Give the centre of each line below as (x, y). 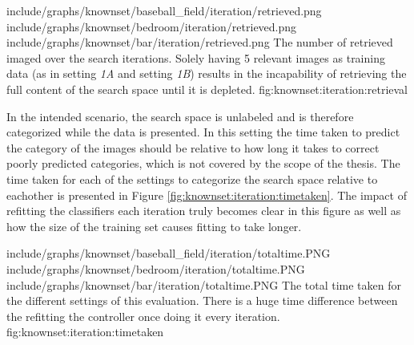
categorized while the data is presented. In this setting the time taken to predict (203, 132)
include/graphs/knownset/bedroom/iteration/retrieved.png (152, 26)
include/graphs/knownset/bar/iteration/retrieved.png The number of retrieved (200, 42)
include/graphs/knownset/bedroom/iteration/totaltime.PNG (156, 268)
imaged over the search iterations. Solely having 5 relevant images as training (196, 57)
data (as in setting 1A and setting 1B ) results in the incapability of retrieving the (207, 73)
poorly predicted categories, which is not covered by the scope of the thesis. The (203, 163)
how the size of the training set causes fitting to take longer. (154, 226)
